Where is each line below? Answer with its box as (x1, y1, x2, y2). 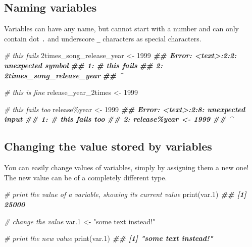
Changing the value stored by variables (4, 138, 212, 154)
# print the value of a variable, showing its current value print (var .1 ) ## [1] (4, 189, 246, 200)
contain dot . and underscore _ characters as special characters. (4, 33, 201, 43)
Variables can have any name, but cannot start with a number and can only (4, 23, 239, 34)
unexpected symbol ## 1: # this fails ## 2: (4, 60, 163, 71)
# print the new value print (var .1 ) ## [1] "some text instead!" (4, 233, 213, 243)
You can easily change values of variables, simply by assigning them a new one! (4, 162, 249, 173)
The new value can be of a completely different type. (4, 172, 167, 182)
